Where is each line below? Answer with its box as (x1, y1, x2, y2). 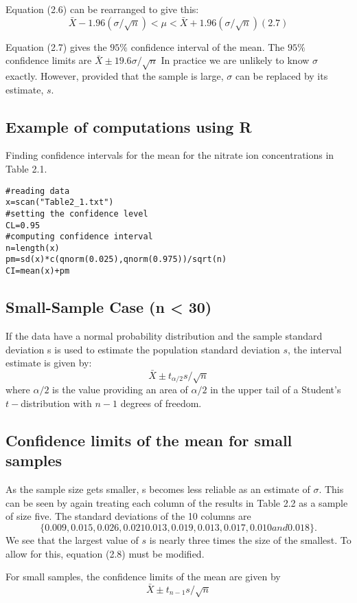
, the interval (288, 342, 342, 356)
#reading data (5, 186, 70, 196)
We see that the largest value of (5, 533, 139, 547)
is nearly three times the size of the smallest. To (149, 533, 352, 547)
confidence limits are (5, 53, 92, 67)
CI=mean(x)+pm (5, 266, 70, 276)
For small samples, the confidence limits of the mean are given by (5, 569, 281, 584)
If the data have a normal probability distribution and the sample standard (5, 328, 323, 342)
